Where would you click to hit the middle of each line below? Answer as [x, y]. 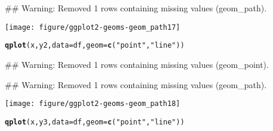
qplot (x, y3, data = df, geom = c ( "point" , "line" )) [95, 122]
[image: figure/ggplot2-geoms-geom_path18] [93, 104]
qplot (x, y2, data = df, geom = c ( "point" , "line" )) [95, 46]
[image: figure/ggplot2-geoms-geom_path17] [93, 27]
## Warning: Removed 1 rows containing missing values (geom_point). [137, 64]
